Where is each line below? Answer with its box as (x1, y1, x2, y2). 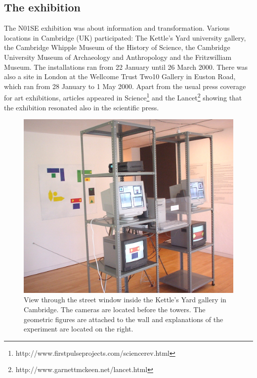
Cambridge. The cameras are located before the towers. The (24, 304, 206, 315)
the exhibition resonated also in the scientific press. (4, 102, 159, 112)
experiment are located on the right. (24, 324, 133, 334)
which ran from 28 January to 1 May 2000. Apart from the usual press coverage (4, 81, 246, 91)
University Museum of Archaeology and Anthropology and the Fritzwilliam (4, 51, 232, 62)
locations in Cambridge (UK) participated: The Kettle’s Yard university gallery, (4, 32, 246, 43)
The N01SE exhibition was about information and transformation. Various (4, 23, 230, 33)
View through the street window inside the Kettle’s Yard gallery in (24, 294, 226, 305)
